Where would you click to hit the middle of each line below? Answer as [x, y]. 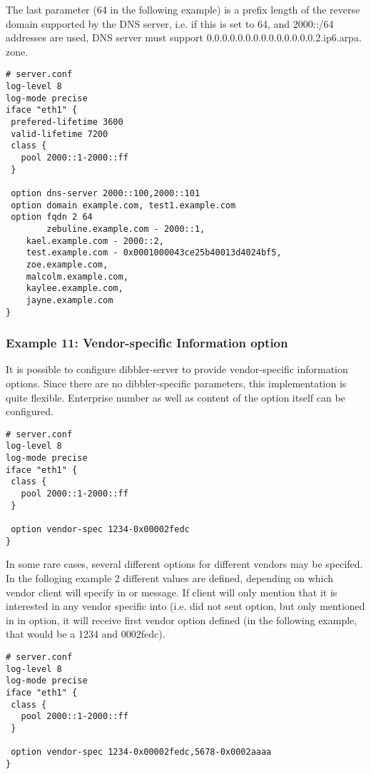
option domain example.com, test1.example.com [123, 205]
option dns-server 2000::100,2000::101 [106, 193]
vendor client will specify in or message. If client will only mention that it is [172, 592]
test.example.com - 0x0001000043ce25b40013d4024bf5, [154, 253]
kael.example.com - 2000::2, [95, 241]
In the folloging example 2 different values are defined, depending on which [170, 577]
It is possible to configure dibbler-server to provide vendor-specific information [177, 369]
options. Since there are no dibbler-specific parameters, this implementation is [176, 383]
